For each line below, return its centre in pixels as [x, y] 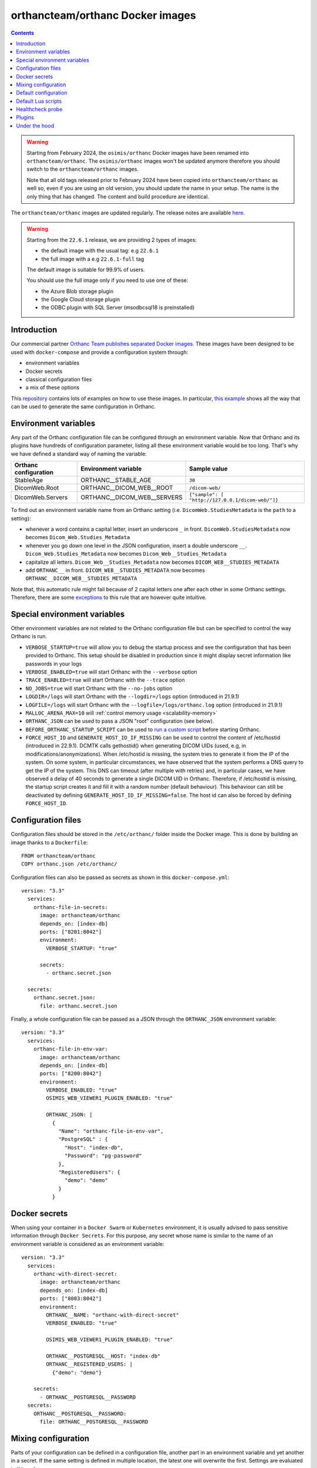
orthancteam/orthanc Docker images [103, 15]
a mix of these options [53, 388]
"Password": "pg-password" [103, 1156]
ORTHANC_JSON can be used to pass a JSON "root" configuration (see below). [120, 721]
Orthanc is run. [29, 637]
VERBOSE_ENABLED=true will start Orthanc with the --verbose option [112, 672]
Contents [23, 33]
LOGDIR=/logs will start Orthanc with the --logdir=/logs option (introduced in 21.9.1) [132, 696]
